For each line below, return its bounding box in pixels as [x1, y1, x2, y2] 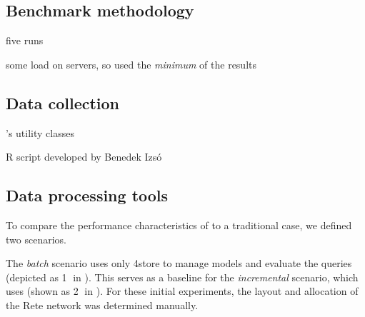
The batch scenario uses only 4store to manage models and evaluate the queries [6, 256, 352, 271]
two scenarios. [6, 231, 66, 246]
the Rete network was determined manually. [6, 297, 199, 312]
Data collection [6, 91, 120, 114]
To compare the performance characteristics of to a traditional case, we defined [6, 217, 352, 232]
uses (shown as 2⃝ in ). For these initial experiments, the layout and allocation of [6, 283, 359, 298]
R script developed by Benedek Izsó [6, 149, 162, 164]
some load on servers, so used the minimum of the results [6, 56, 257, 71]
